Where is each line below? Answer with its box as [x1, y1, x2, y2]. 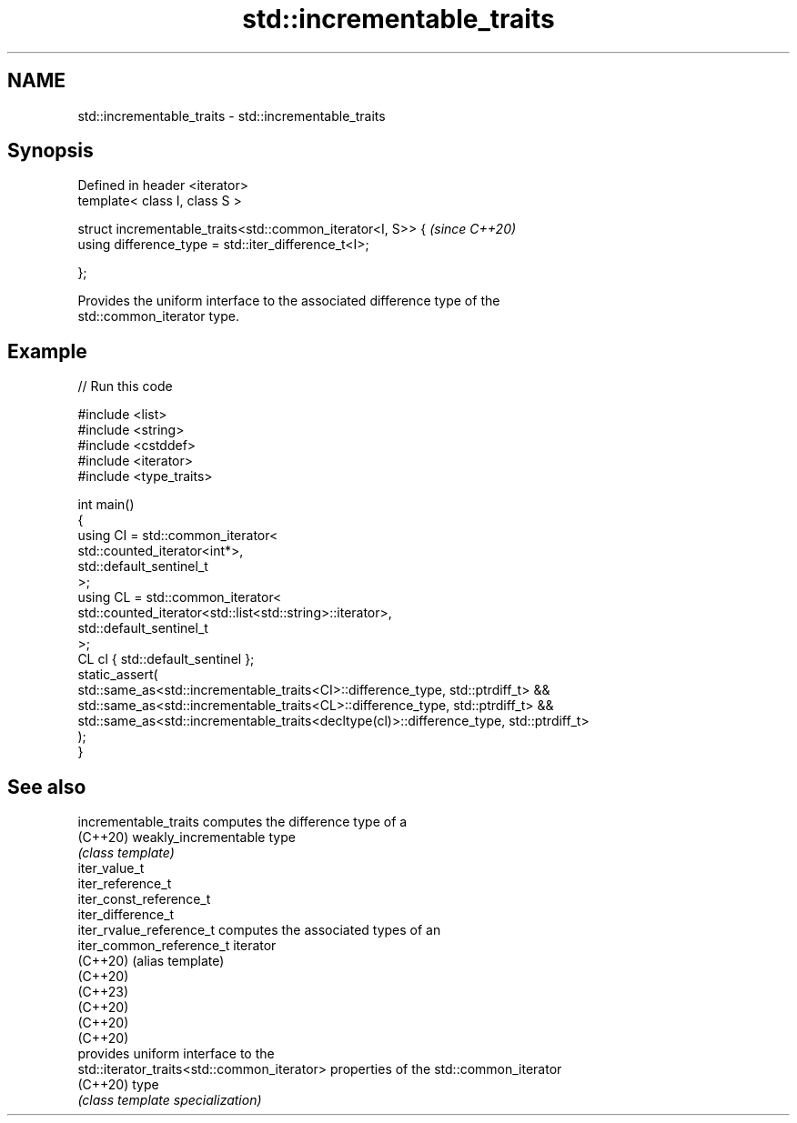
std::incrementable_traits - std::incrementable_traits [77, 107, 386, 124]
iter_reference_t [77, 876, 172, 892]
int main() [77, 496, 135, 513]
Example [7, 339, 87, 363]
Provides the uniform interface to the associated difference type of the [77, 293, 500, 309]
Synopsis [7, 139, 94, 163]
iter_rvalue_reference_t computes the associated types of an [77, 922, 441, 938]
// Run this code [77, 378, 173, 395]
